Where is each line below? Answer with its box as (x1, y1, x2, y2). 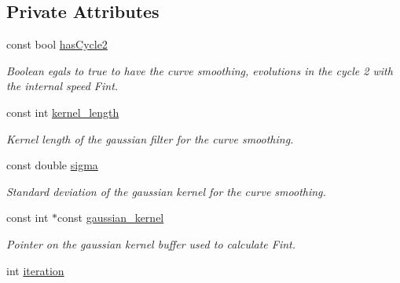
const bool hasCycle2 (6, 36, 108, 53)
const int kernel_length (6, 103, 119, 120)
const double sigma (6, 157, 98, 173)
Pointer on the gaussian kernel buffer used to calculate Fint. (6, 235, 296, 252)
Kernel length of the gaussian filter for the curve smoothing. (6, 130, 294, 147)
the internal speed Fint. (6, 78, 119, 94)
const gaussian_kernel (57, 209, 164, 226)
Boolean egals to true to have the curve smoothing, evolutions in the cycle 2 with (6, 62, 393, 78)
